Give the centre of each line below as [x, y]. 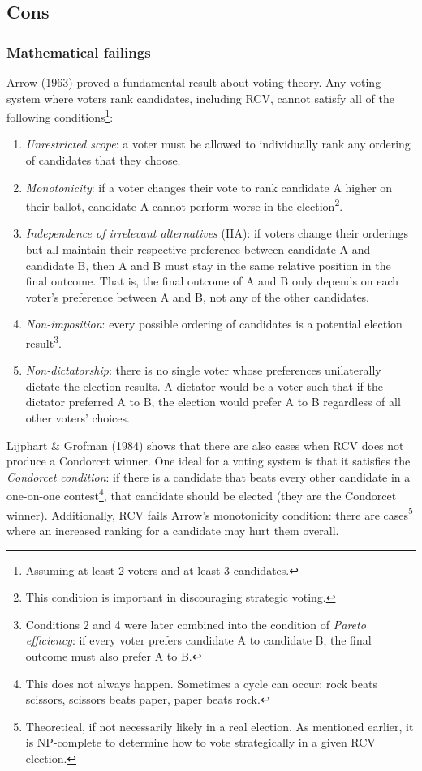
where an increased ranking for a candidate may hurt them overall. [173, 530]
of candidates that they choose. [103, 160]
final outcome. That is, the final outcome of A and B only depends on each [212, 281]
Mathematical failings [79, 51]
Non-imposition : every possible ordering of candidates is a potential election [214, 324]
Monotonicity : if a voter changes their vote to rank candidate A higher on [209, 187]
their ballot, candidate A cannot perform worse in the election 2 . [184, 205]
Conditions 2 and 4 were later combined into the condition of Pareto [196, 624]
